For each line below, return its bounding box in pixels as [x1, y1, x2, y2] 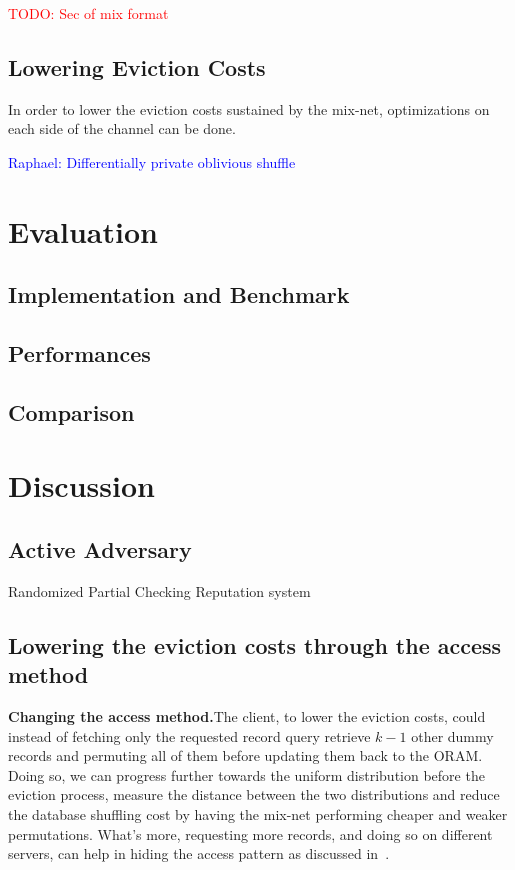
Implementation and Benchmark [8, 279, 350, 310]
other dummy [411, 725, 494, 746]
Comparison [8, 396, 135, 427]
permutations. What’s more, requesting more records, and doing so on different [8, 823, 493, 844]
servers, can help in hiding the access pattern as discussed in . [8, 843, 390, 864]
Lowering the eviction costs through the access [8, 629, 502, 660]
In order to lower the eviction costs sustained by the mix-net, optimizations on [8, 98, 490, 119]
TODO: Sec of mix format [8, 3, 169, 23]
